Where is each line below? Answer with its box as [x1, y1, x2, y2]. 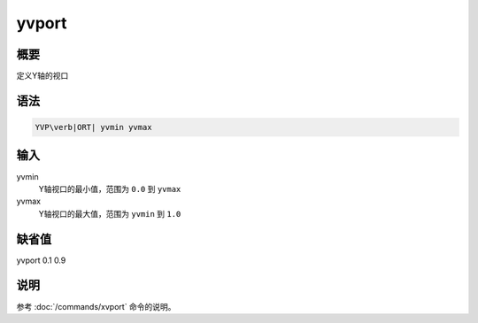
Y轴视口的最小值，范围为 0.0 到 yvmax [38, 183, 181, 194]
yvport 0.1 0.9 [16, 255, 66, 265]
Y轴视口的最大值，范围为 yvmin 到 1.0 [38, 208, 181, 219]
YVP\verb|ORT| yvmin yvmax [35, 122, 152, 133]
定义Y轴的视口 [16, 71, 69, 81]
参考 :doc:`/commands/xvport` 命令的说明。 [16, 301, 176, 311]
